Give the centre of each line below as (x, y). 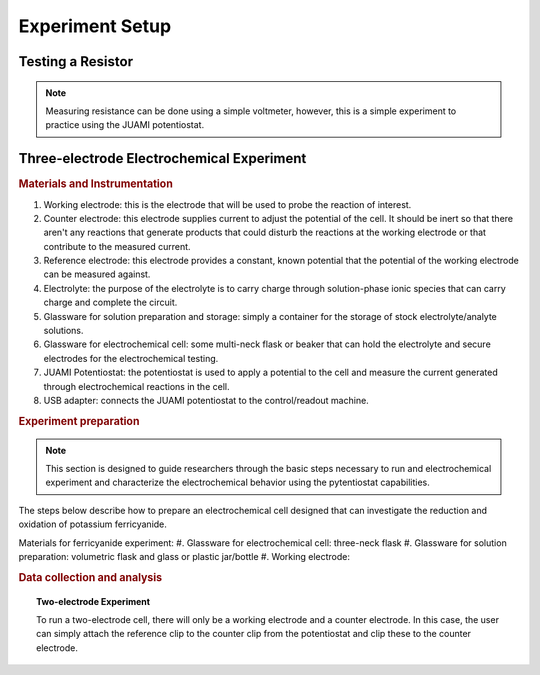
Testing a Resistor (76, 61)
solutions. (63, 331)
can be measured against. (97, 274)
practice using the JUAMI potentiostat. (125, 125)
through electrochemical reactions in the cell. (136, 386)
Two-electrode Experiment (93, 601)
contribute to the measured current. (117, 246)
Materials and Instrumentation (96, 184)
